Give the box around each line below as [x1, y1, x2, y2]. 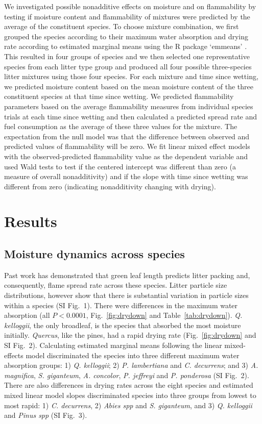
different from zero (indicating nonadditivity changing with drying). [4, 181, 216, 191]
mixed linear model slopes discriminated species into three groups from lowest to [4, 389, 256, 400]
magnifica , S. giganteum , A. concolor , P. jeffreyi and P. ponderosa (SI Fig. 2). [4, 369, 249, 380]
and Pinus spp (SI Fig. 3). [4, 410, 87, 420]
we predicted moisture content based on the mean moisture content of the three [4, 81, 253, 91]
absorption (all [4, 310, 50, 320]
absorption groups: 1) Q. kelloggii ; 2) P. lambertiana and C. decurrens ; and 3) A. [4, 360, 258, 370]
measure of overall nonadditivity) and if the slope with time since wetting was [4, 171, 248, 182]
